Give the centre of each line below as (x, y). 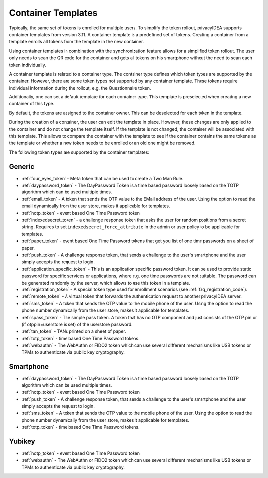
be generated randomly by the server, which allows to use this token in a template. (106, 283)
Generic (22, 166)
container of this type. (32, 104)
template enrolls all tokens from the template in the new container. (77, 42)
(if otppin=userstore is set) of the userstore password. (77, 324)
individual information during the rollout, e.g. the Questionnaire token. (80, 88)
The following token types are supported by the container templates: (79, 152)
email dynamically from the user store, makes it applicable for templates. (96, 206)
